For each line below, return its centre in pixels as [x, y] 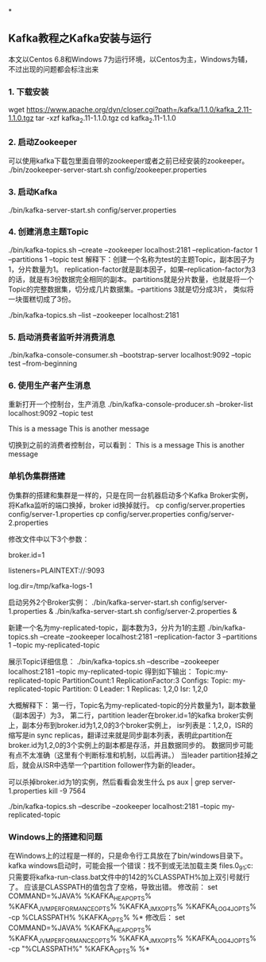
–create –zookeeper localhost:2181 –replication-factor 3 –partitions [148, 636]
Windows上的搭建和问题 [56, 837]
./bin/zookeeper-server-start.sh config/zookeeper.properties [108, 170]
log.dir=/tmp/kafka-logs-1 [50, 585]
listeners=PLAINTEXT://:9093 [56, 570]
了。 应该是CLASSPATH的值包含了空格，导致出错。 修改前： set [113, 886]
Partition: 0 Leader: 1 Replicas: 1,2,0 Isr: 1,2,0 [135, 689]
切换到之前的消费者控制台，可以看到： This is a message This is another [126, 445]
